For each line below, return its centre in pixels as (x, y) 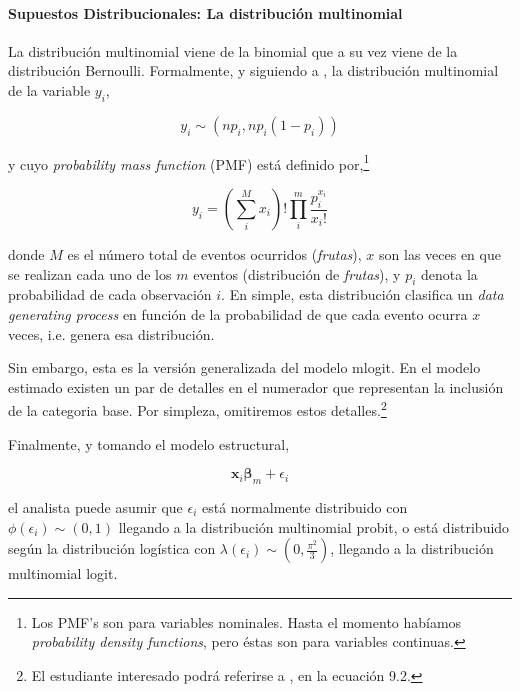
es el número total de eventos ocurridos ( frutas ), (214, 254)
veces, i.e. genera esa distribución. (111, 333)
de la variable (49, 89)
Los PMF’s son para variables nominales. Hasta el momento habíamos (246, 621)
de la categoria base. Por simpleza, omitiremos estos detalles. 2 (197, 409)
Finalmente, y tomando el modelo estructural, (149, 443)
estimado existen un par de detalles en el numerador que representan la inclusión (256, 386)
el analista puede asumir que (95, 507)
